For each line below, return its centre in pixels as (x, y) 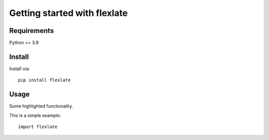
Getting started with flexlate (68, 13)
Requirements (32, 31)
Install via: (19, 69)
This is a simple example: (35, 115)
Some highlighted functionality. (41, 106)
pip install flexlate (44, 80)
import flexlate (38, 127)
